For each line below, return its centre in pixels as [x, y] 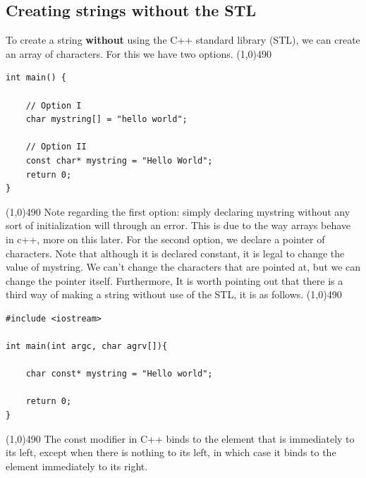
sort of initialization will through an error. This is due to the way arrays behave [178, 225]
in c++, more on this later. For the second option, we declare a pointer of [165, 239]
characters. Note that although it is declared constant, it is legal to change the [175, 253]
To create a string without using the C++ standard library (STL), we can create [183, 40]
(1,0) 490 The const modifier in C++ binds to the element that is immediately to [180, 438]
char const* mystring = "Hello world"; [119, 374]
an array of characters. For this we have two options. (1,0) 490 [139, 53]
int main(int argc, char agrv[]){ [87, 347]
